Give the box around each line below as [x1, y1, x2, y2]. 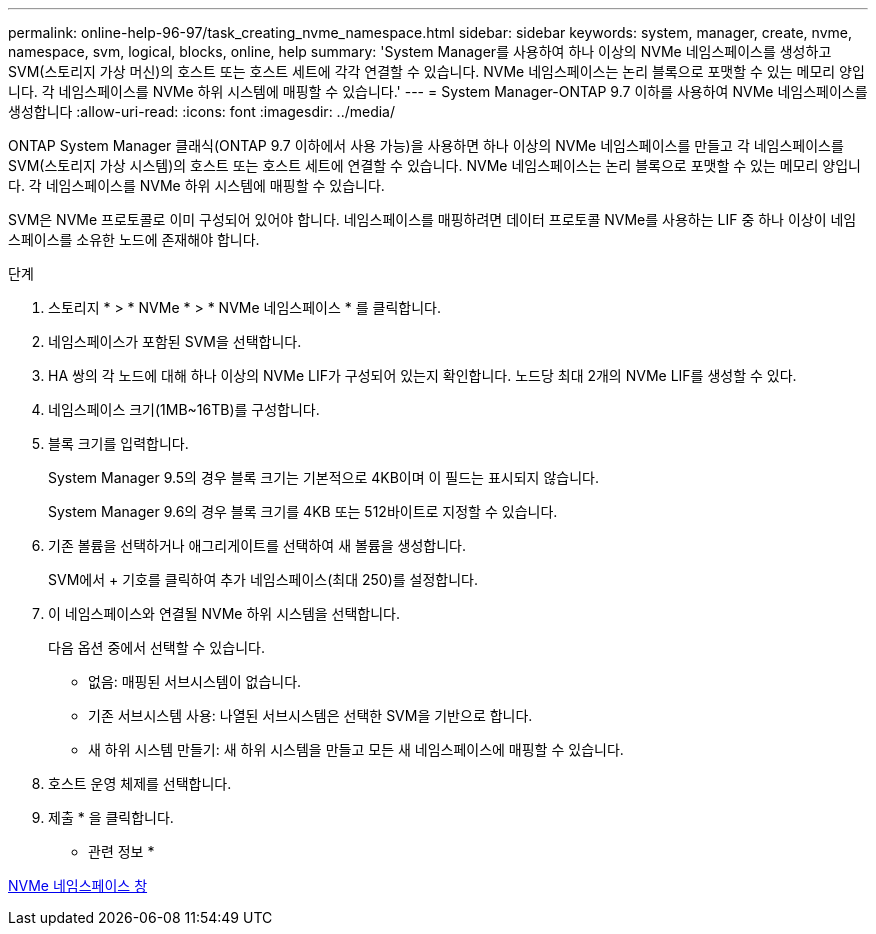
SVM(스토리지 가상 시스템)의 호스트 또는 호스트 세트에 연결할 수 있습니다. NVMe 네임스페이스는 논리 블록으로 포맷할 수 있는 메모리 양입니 [8, 157, 861, 174]
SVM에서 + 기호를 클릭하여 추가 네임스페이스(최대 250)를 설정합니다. [48, 571, 479, 588]
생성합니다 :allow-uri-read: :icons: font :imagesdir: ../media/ [8, 103, 396, 120]
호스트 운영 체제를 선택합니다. [48, 775, 232, 792]
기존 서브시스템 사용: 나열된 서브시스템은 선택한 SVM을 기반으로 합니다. [88, 707, 533, 724]
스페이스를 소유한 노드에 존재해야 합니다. [8, 231, 260, 248]
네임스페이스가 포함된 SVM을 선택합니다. [48, 333, 302, 350]
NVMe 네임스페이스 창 [8, 877, 148, 894]
